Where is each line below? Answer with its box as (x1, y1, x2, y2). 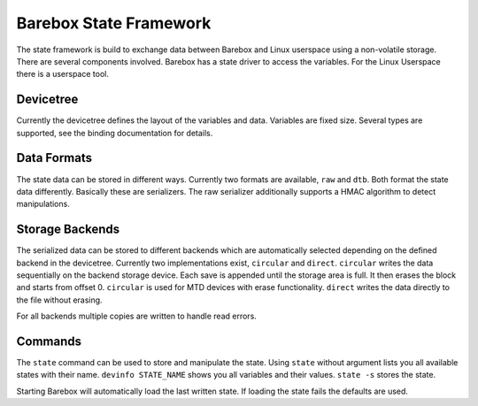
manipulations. (16, 199, 70, 210)
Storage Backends (16, 222, 120, 237)
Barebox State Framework (16, 13, 212, 33)
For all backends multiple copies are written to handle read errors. (16, 310, 257, 322)
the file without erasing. (16, 295, 103, 305)
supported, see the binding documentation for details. (16, 127, 213, 138)
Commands (16, 333, 82, 349)
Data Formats (16, 150, 93, 165)
